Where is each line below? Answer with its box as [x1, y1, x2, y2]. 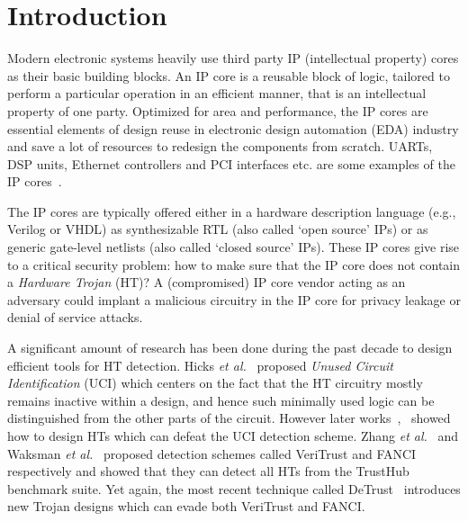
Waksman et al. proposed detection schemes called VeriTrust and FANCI [7, 444, 417, 463]
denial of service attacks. [7, 308, 143, 327]
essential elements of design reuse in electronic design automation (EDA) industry [7, 119, 459, 138]
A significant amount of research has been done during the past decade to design [7, 338, 453, 357]
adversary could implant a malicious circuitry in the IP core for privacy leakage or [7, 290, 461, 309]
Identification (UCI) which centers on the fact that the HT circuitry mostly [7, 373, 423, 392]
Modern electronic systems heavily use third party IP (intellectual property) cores [7, 49, 459, 67]
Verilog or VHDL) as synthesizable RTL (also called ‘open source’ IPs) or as [7, 220, 428, 238]
